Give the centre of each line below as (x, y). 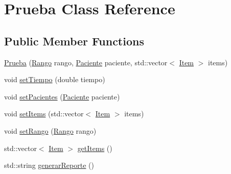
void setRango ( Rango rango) (50, 130)
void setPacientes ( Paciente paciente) (62, 96)
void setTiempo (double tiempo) (55, 79)
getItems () (95, 148)
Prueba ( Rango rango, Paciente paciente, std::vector (86, 62)
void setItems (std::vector (44, 114)
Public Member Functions (74, 41)
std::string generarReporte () (49, 165)
